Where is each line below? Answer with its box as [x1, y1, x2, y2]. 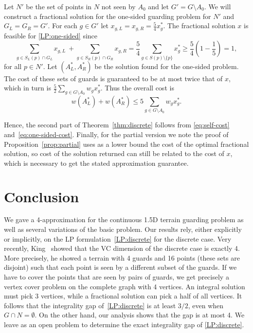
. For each [48, 20, 77, 31]
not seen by [101, 1, 136, 11]
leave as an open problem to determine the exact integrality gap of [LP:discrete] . [4, 319, 244, 329]
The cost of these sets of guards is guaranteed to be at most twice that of [4, 73, 223, 83]
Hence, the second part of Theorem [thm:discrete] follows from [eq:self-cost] [4, 120, 230, 130]
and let [148, 1, 169, 11]
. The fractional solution [163, 20, 235, 31]
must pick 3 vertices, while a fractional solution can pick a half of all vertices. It [4, 291, 242, 301]
